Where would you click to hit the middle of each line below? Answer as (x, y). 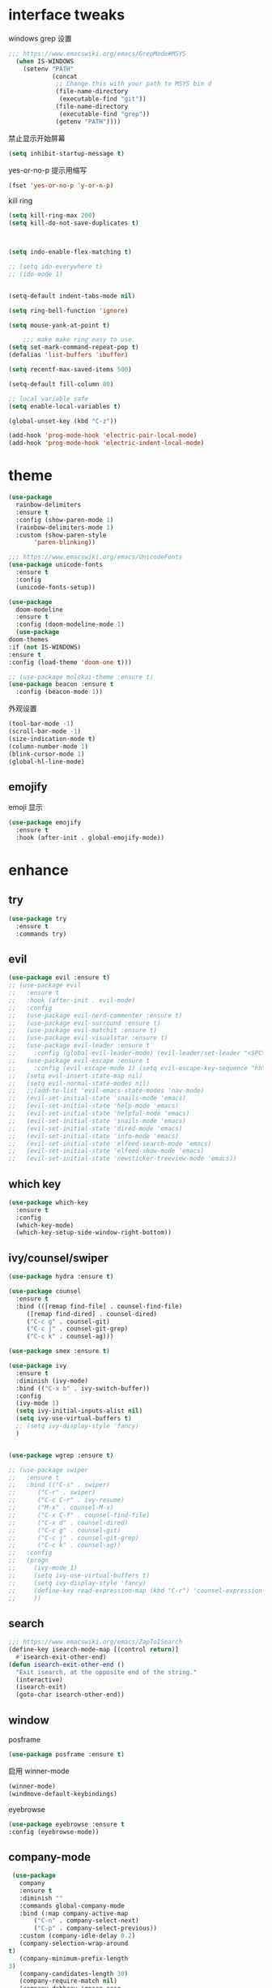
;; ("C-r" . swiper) (52, 1493)
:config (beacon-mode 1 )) (59, 692)
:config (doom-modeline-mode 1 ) (70, 625)
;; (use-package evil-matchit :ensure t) (83, 1030)
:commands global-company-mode (72, 1906)
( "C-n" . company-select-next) (86, 1921)
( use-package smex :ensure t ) (59, 1352)
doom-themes (28, 640)
